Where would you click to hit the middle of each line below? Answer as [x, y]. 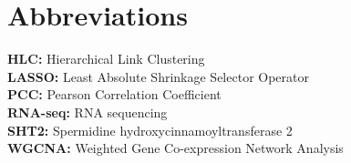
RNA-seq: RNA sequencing [88, 112]
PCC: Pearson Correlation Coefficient [114, 94]
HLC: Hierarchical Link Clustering [106, 59]
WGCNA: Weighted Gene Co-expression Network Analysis [175, 148]
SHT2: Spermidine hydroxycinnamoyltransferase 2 [150, 130]
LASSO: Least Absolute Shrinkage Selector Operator [158, 76]
